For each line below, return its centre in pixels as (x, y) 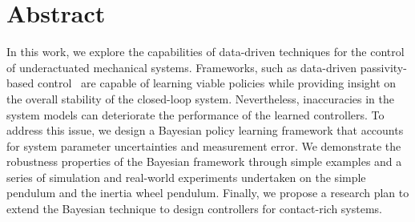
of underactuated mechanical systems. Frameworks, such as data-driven (182, 67)
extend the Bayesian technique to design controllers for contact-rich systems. (194, 209)
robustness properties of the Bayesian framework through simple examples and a (204, 161)
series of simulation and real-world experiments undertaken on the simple (186, 177)
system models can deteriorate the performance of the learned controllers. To (195, 114)
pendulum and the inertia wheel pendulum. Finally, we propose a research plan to (208, 193)
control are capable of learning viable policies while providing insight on (217, 83)
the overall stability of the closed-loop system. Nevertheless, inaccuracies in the (200, 98)
